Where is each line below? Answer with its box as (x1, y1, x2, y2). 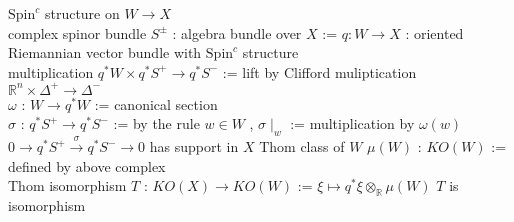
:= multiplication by (290, 113, 415, 134)
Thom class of (259, 136, 345, 157)
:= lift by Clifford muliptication (222, 61, 417, 82)
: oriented (405, 22, 464, 43)
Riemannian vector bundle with (8, 42, 202, 63)
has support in (149, 136, 239, 157)
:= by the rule (113, 113, 200, 134)
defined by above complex (8, 155, 166, 176)
